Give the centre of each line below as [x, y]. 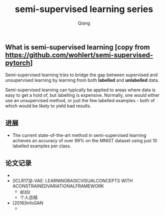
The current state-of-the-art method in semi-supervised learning [79, 135]
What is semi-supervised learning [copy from [77, 47]
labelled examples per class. [42, 146]
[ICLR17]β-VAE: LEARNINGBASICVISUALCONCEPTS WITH [72, 180]
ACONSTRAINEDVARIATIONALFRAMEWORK [58, 186]
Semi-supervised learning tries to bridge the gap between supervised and [81, 75]
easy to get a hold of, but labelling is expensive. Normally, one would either [82, 95]
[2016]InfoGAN [28, 203]
